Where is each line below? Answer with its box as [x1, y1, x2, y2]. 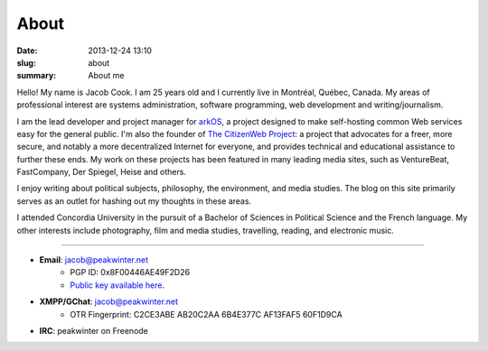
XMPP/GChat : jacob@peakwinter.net [39, 296, 179, 307]
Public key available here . [70, 280, 165, 291]
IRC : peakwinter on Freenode [39, 325, 149, 336]
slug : [16, 57, 36, 68]
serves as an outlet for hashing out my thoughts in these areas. [16, 195, 252, 207]
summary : [16, 70, 57, 81]
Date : [16, 45, 38, 56]
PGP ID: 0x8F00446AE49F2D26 [70, 267, 190, 278]
